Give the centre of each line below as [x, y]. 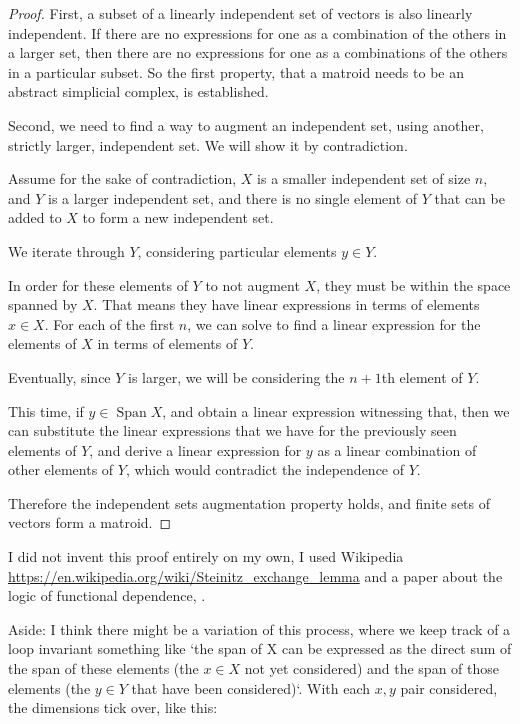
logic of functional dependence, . [107, 595]
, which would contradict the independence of [265, 469]
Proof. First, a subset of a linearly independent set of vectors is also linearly [240, 13]
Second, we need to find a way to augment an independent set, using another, [246, 124]
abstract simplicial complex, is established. [138, 91]
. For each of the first [109, 323]
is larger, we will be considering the [236, 376]
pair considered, [449, 687]
